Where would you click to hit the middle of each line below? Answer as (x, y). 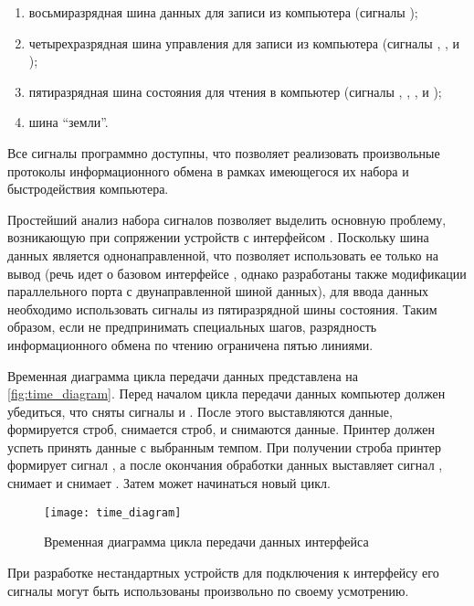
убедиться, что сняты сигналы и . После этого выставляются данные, (200, 411)
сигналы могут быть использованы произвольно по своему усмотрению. (208, 590)
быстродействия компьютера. (88, 189)
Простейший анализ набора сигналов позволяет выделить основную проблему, (227, 219)
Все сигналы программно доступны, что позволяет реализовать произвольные (224, 152)
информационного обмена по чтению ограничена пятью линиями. (190, 344)
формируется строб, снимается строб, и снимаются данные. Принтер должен (221, 429)
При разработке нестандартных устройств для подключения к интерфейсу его (223, 572)
